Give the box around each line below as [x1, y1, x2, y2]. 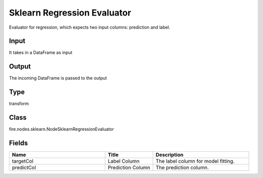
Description [155, 151, 184, 158]
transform [9, 101, 29, 107]
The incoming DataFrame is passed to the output [9, 75, 107, 81]
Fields [9, 139, 28, 147]
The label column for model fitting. [155, 158, 235, 165]
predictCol [12, 164, 36, 171]
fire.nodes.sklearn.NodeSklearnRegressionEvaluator [9, 126, 114, 132]
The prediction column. [155, 164, 209, 171]
